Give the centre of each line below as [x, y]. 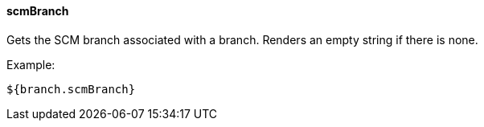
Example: [31, 64]
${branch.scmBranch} [71, 89]
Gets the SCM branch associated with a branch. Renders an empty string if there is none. [242, 39]
